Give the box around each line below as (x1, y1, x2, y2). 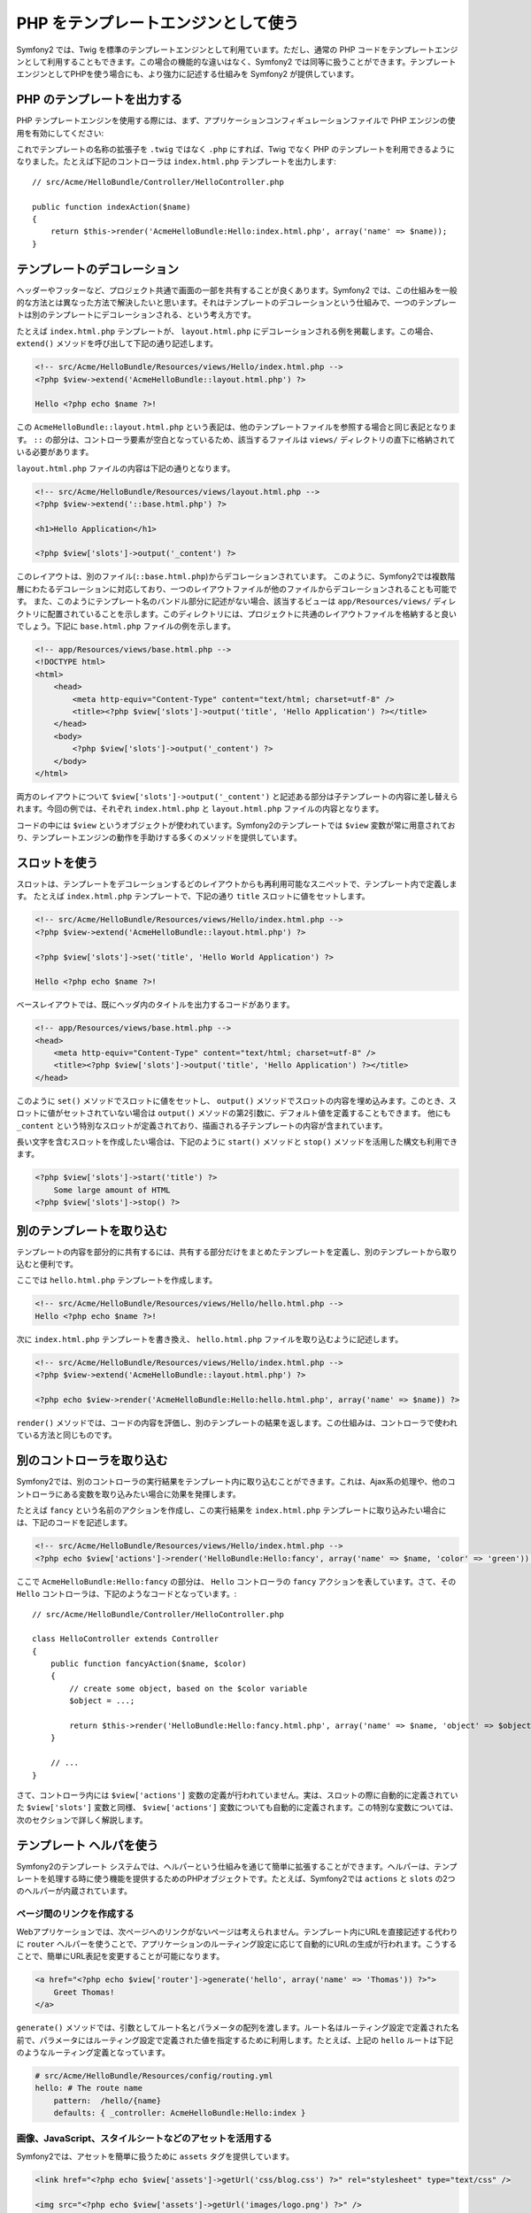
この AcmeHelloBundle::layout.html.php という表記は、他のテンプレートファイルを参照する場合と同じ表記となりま (16, 421, 457, 433)
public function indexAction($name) (32, 202, 191, 212)
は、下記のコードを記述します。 (16, 1517, 133, 1528)
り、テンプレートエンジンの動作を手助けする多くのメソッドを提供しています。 (16, 832, 303, 843)
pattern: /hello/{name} (53, 2095, 162, 2106)
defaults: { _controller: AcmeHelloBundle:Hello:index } (53, 2108, 306, 2118)
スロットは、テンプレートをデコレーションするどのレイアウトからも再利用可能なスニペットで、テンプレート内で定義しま (16, 878, 458, 889)
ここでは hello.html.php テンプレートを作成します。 (16, 1275, 218, 1285)
